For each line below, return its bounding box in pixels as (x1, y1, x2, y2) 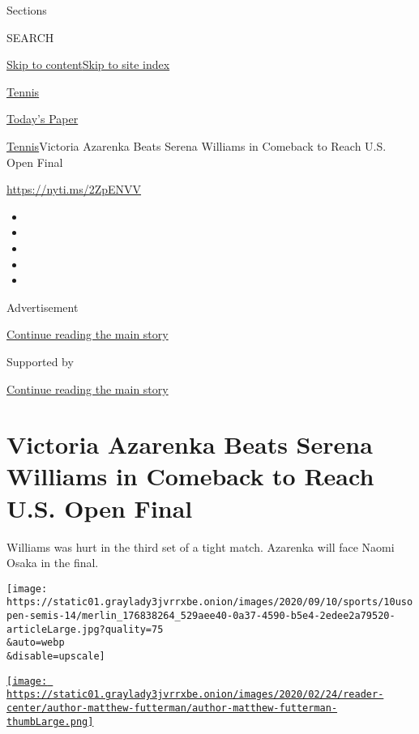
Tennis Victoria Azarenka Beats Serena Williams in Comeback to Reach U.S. (6, 137, 387, 154)
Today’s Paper (6, 110, 79, 127)
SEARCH (6, 28, 54, 45)
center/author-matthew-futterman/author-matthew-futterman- (6, 702, 338, 715)
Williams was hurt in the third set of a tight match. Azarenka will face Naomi (6, 538, 395, 555)
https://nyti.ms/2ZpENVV (6, 181, 142, 198)
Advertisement (6, 298, 79, 315)
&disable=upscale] (6, 651, 105, 663)
